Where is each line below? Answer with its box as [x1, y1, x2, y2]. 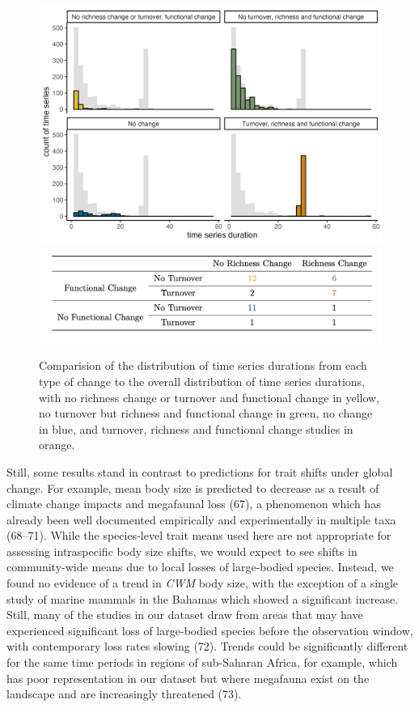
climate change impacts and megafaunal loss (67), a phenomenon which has [6, 495, 381, 512]
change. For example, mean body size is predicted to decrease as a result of [6, 479, 379, 496]
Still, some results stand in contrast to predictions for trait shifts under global [6, 463, 393, 480]
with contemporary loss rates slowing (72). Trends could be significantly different [6, 638, 408, 655]
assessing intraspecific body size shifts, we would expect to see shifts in [6, 542, 358, 559]
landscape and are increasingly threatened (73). [6, 685, 242, 702]
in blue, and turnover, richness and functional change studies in [39, 420, 353, 437]
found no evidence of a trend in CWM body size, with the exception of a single [6, 574, 399, 591]
